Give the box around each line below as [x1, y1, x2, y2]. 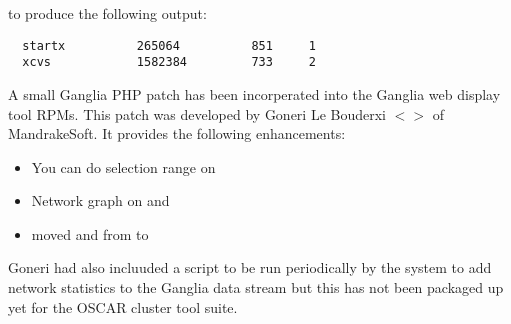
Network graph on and [31, 190, 170, 211]
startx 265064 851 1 [22, 38, 316, 53]
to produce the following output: [8, 3, 207, 23]
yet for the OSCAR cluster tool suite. [8, 296, 238, 317]
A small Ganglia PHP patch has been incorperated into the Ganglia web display [8, 83, 501, 104]
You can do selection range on [31, 156, 216, 177]
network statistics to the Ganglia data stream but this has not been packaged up [8, 277, 504, 298]
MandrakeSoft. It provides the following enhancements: [8, 123, 346, 144]
